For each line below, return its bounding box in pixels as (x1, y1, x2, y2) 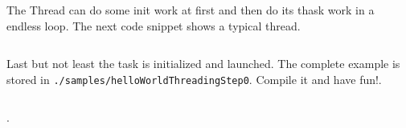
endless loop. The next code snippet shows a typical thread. (6, 17, 301, 34)
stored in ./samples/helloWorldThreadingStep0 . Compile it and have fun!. (6, 70, 382, 87)
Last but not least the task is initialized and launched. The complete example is (6, 55, 400, 72)
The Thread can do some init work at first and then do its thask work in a (6, 2, 375, 18)
